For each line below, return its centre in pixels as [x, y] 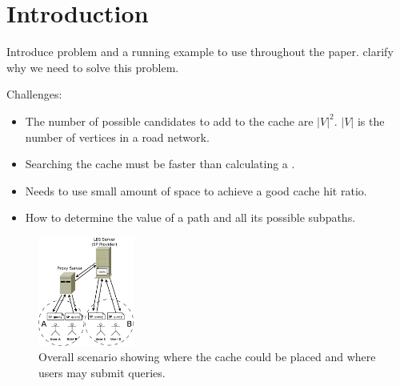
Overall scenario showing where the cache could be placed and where [207, 357]
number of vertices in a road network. [117, 137]
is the [371, 121]
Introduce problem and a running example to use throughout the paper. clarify [200, 52]
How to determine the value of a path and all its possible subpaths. [190, 217]
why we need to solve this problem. [93, 67]
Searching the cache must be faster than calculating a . [160, 164]
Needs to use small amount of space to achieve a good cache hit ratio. [196, 190]
